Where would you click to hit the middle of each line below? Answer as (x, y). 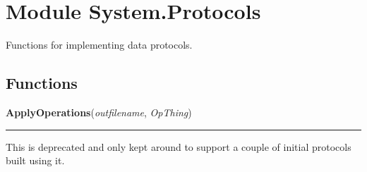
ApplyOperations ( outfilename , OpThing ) (99, 112)
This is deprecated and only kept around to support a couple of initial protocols (179, 146)
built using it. (35, 160)
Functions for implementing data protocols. (99, 45)
